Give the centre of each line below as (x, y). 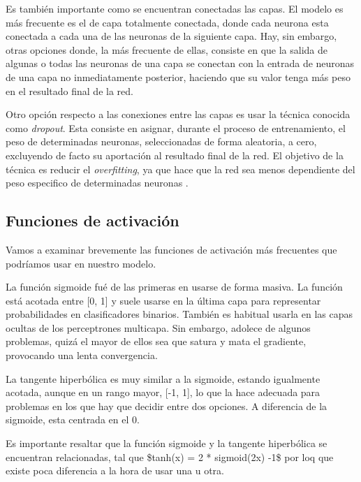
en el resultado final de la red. (69, 90)
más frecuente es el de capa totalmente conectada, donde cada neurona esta (167, 22)
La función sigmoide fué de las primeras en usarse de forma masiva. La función (174, 287)
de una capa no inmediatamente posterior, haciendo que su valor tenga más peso (178, 76)
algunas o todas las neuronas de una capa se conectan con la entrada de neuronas (180, 63)
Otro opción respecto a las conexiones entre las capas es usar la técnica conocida (178, 114)
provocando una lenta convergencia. (82, 355)
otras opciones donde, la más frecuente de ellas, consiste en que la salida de (167, 49)
